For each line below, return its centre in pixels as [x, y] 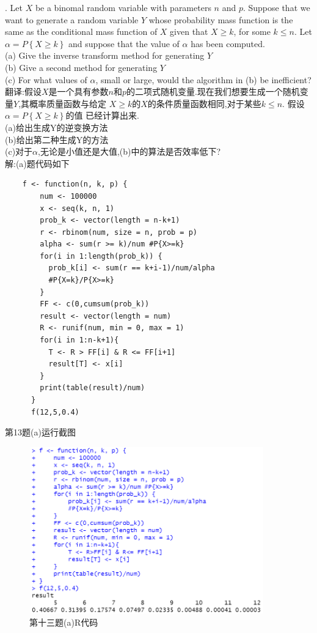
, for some [252, 31]
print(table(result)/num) [93, 388]
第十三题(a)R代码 [64, 622]
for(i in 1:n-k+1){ [79, 340]
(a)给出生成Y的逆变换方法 [56, 127]
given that [189, 31]
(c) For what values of [46, 79]
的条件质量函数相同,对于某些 [204, 103]
